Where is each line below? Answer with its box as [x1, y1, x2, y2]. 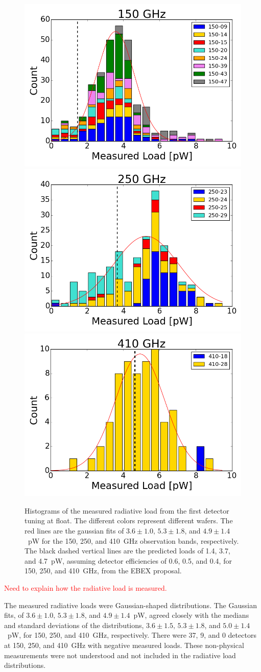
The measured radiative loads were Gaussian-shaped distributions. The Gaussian [4, 599, 257, 610]
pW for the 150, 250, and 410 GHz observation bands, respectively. [28, 535, 239, 546]
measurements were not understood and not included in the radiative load [4, 650, 236, 660]
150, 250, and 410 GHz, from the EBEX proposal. [25, 565, 182, 576]
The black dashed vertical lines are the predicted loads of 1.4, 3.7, [25, 545, 230, 556]
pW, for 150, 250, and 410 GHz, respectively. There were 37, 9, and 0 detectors [7, 630, 256, 640]
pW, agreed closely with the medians [133, 610, 249, 620]
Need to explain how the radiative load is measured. [4, 582, 167, 593]
